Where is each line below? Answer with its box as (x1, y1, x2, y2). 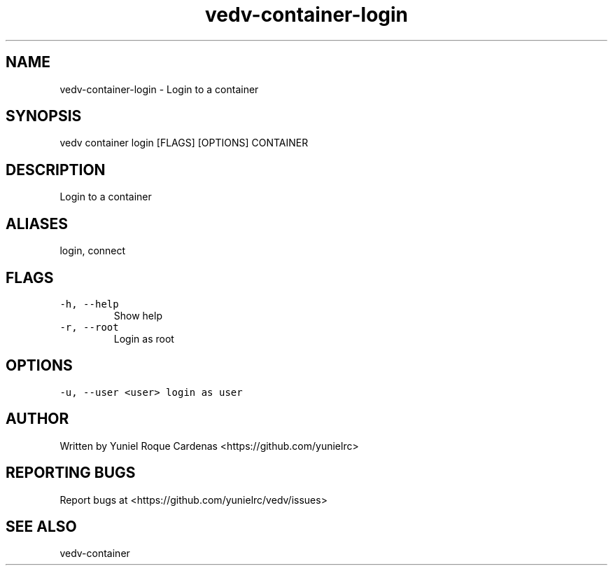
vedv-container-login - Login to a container (59, 83, 259, 95)
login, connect (59, 245, 126, 257)
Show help (113, 309, 162, 322)
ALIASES (6, 214, 69, 233)
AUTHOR (6, 410, 69, 428)
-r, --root (59, 321, 119, 333)
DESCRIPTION (6, 160, 106, 179)
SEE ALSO (6, 517, 77, 535)
